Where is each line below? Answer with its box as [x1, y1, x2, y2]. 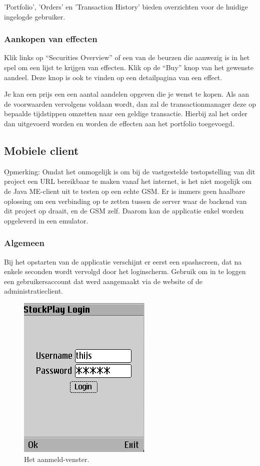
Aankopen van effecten [4, 33, 97, 45]
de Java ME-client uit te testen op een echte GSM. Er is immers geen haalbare [4, 185, 245, 196]
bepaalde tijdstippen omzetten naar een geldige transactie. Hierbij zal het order [4, 108, 247, 119]
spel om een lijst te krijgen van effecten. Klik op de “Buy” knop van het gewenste [4, 62, 253, 72]
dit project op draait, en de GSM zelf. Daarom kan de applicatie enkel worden [4, 205, 244, 216]
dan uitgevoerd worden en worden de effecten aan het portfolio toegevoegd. [4, 118, 234, 128]
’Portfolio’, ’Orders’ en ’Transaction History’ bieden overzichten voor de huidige [4, 2, 248, 12]
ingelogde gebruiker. [4, 11, 65, 22]
